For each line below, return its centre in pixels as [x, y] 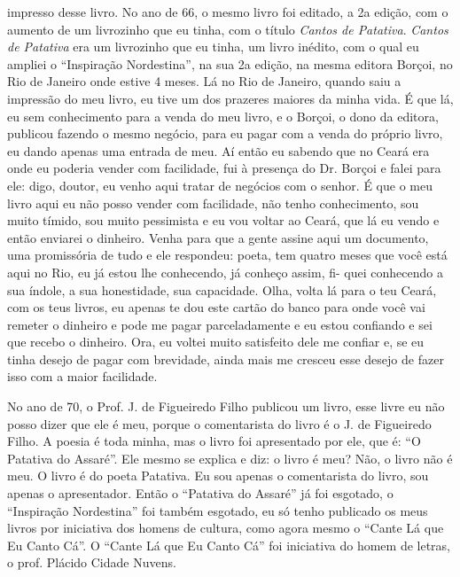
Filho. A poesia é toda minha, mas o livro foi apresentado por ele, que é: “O [214, 441]
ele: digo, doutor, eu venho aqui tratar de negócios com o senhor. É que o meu [220, 185]
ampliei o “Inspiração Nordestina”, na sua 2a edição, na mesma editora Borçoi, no [230, 63]
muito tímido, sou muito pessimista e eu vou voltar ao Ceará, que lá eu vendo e [223, 220]
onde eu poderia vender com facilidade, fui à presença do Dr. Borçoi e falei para [224, 168]
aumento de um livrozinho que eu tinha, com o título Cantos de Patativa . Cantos [228, 29]
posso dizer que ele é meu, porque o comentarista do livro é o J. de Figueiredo [219, 423]
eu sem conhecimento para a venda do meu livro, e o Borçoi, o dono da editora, [223, 116]
